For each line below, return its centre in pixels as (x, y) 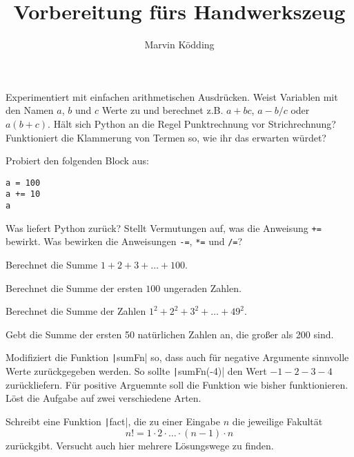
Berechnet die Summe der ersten (74, 288)
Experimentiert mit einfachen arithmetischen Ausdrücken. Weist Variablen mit (172, 96)
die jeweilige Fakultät (277, 421)
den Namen (30, 110)
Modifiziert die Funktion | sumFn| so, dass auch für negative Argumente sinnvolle (177, 357)
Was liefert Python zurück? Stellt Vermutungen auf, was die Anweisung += (164, 227)
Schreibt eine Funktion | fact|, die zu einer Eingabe (113, 421)
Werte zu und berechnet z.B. (163, 110)
